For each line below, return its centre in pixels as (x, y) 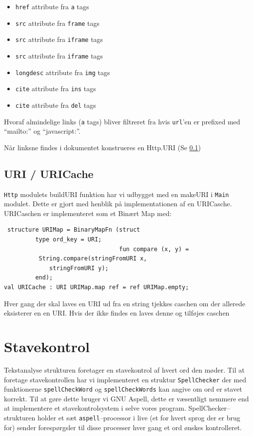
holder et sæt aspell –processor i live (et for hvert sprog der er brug (139, 418)
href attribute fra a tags (52, 6)
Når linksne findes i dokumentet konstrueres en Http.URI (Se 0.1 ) (102, 147)
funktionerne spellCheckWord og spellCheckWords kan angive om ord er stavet (123, 389)
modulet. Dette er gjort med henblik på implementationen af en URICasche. (118, 204)
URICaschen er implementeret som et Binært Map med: (88, 213)
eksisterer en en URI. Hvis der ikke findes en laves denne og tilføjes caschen (117, 313)
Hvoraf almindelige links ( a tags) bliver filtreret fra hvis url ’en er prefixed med (122, 121)
